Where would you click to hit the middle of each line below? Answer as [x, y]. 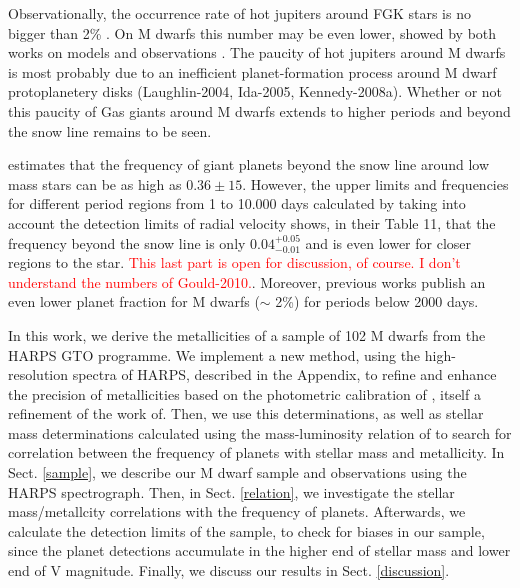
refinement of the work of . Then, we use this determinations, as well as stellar [246, 413]
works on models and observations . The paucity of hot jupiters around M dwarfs [257, 52]
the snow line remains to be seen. [110, 130]
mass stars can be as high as [95, 183]
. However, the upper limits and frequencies [375, 183]
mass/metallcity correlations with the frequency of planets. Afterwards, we [237, 511]
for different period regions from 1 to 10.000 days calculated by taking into [237, 203]
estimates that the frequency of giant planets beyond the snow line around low [249, 164]
